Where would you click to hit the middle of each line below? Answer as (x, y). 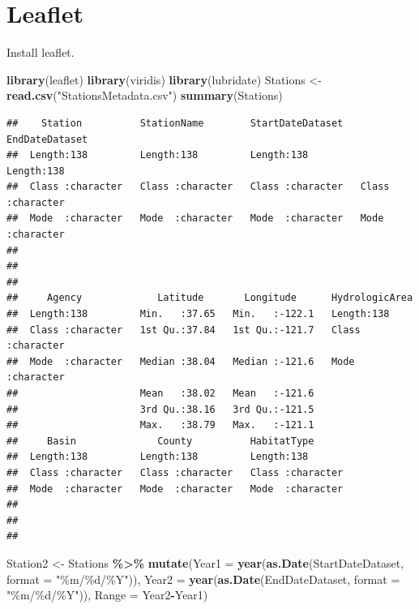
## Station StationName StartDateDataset (175, 123)
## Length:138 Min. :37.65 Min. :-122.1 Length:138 (198, 314)
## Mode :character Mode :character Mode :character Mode (195, 219)
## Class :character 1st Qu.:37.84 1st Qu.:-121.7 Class (184, 330)
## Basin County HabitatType (160, 441)
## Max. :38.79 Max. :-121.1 (160, 425)
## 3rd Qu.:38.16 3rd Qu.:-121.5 (160, 409)
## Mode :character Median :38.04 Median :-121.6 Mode (181, 361)
